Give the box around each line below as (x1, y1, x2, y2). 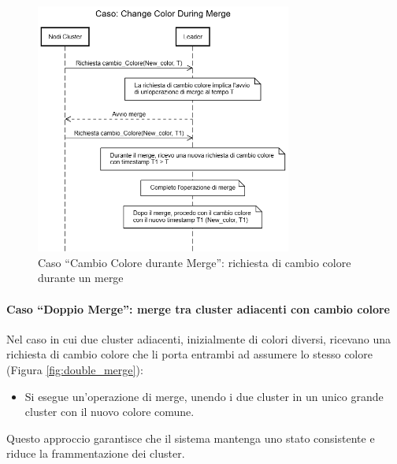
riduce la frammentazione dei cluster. (6, 445, 185, 462)
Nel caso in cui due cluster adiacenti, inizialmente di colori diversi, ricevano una (6, 330, 391, 347)
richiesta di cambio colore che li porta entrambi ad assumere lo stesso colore (6, 346, 373, 362)
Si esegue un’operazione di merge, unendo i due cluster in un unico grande (24, 388, 384, 404)
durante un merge (38, 269, 124, 286)
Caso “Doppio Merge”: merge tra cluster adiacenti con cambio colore (6, 300, 390, 317)
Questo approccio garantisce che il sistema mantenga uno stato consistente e (6, 429, 375, 446)
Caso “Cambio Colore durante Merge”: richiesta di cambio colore (38, 254, 351, 270)
